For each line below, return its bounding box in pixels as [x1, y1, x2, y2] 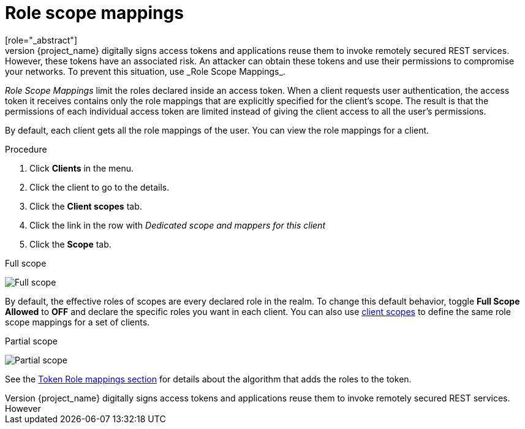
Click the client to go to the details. [29, 181, 170, 192]
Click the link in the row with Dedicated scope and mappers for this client [29, 219, 325, 230]
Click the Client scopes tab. [29, 200, 142, 211]
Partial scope [5, 335, 58, 346]
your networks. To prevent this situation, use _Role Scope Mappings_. [5, 66, 285, 77]
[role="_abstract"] [5, 34, 78, 45]
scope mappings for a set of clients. [5, 316, 150, 327]
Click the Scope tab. [29, 238, 111, 249]
